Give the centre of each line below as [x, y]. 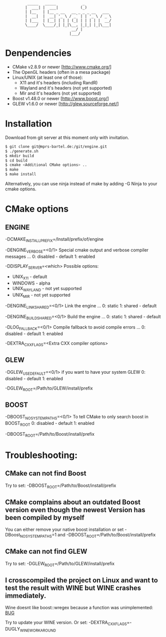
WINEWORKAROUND [38, 631]
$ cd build [16, 160]
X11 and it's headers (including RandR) [59, 82]
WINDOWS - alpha [31, 283]
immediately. [26, 596]
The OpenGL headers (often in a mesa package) [61, 72]
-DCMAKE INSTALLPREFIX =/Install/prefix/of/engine [54, 240]
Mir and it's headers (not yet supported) [60, 93]
